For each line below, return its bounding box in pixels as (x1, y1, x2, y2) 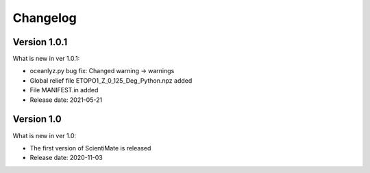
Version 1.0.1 (12, 36, 68, 48)
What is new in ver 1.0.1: (12, 55, 80, 63)
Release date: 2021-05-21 (29, 96, 103, 104)
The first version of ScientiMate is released (29, 144, 151, 152)
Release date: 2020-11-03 (29, 154, 103, 162)
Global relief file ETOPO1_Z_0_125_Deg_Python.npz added (29, 76, 193, 85)
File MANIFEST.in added (29, 86, 99, 94)
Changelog (12, 10, 77, 25)
